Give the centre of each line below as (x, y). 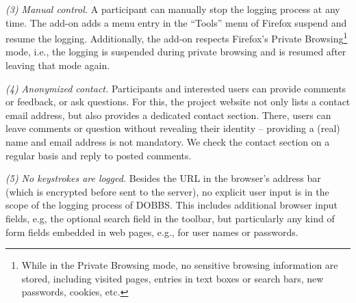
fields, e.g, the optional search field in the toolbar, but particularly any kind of (170, 218)
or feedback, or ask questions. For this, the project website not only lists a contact (178, 102)
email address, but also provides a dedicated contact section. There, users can (168, 115)
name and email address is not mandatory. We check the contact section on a (168, 142)
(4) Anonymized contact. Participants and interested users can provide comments (176, 88)
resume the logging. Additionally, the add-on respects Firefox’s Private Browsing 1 (177, 37)
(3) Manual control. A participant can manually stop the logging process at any (173, 9)
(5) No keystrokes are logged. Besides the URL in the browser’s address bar (163, 178)
